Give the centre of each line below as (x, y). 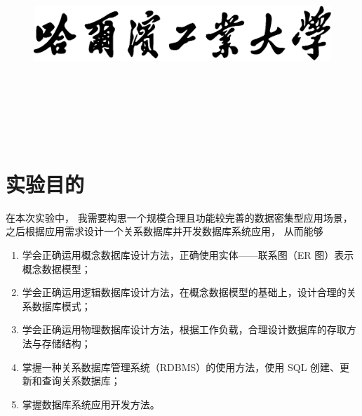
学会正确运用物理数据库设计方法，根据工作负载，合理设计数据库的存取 (184, 329)
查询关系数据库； (81, 381)
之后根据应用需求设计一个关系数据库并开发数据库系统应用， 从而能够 (165, 231)
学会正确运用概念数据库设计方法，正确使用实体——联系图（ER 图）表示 (188, 254)
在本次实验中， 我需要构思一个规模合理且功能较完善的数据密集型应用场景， (179, 217)
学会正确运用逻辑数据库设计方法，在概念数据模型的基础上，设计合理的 (184, 292)
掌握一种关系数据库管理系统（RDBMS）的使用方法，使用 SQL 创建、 (181, 367)
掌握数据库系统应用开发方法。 (91, 404)
